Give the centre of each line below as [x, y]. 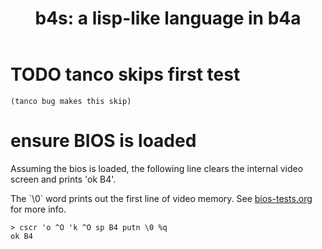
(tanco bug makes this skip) [71, 101]
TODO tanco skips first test [125, 74]
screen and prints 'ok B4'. [63, 179]
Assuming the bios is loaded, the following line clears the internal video [157, 168]
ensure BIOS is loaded [103, 141]
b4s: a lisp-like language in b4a [168, 18]
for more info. [38, 209]
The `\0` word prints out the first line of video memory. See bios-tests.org [161, 198]
